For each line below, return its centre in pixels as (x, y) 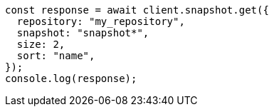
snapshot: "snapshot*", (83, 33)
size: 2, (41, 44)
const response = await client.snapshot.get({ (137, 10)
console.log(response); (71, 78)
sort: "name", (56, 56)
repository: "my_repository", (101, 21)
